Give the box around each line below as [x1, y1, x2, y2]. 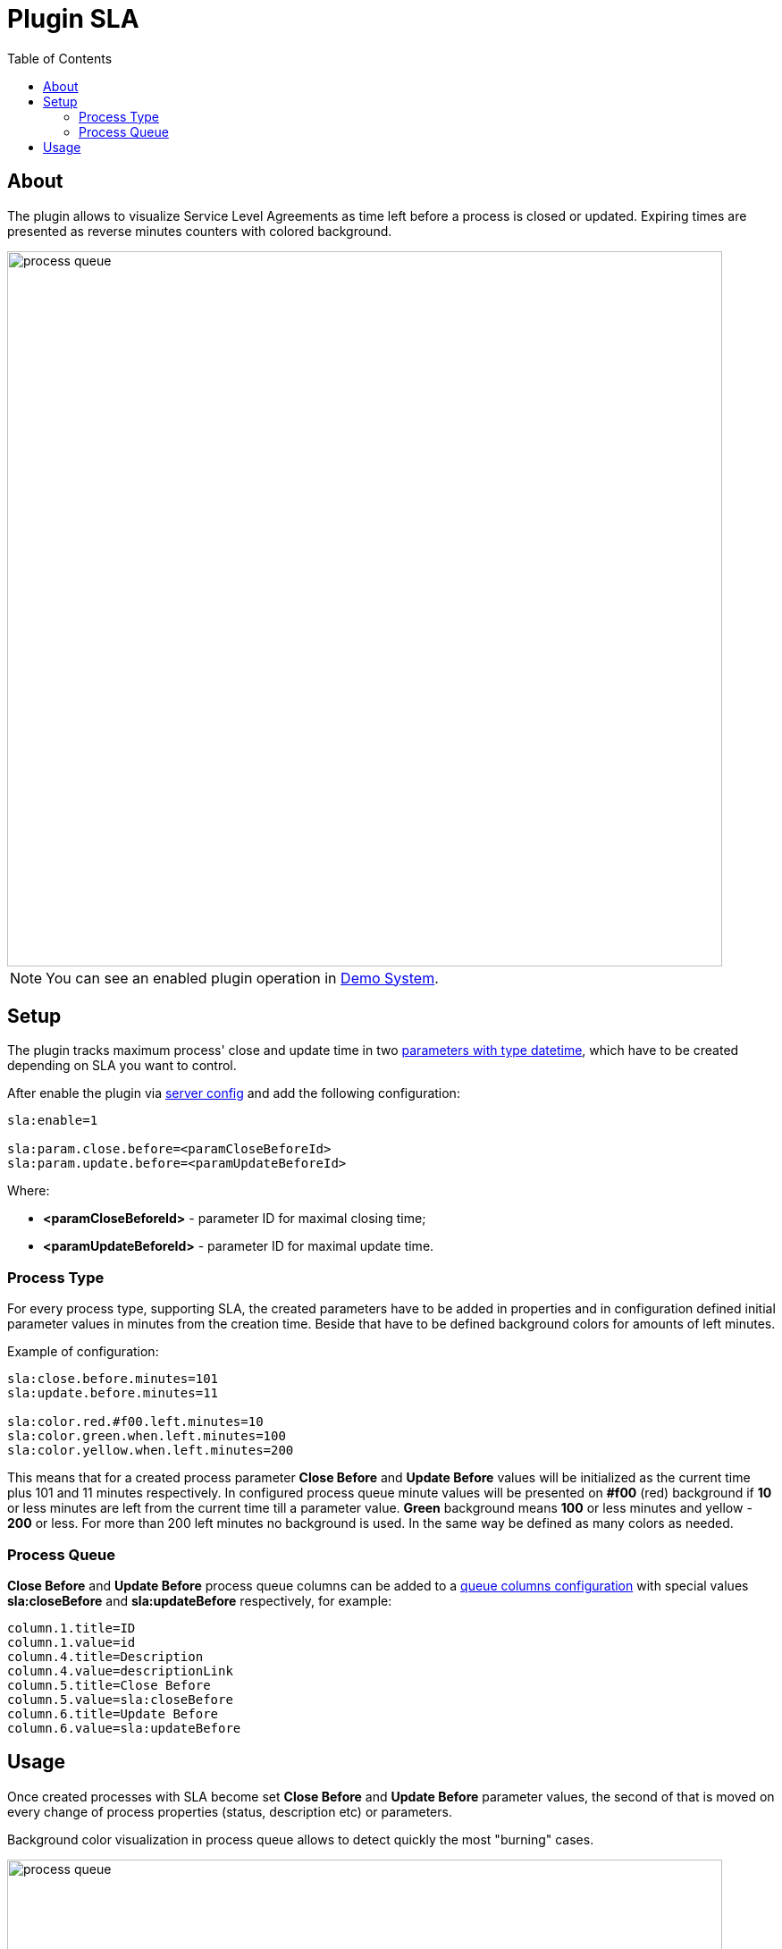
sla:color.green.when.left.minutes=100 [7, 1429, 286, 1444]
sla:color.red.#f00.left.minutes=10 [7, 1414, 264, 1430]
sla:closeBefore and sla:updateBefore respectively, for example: [7, 1592, 392, 1608]
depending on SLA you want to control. [7, 1058, 237, 1074]
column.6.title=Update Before [7, 1706, 219, 1721]
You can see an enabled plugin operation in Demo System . [46, 968, 439, 987]
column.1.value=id [7, 1634, 136, 1649]
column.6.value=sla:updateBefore [7, 1720, 241, 1735]
